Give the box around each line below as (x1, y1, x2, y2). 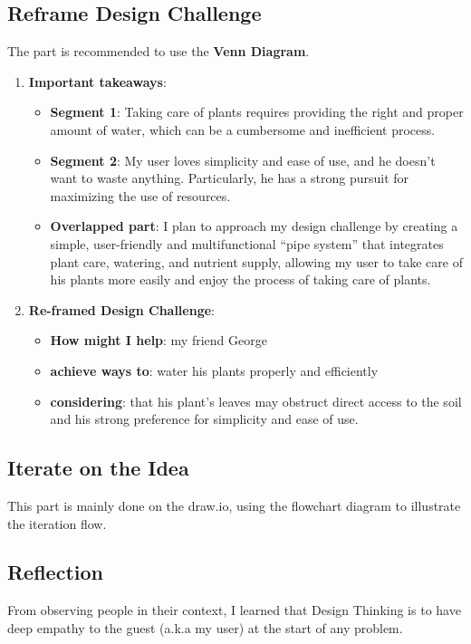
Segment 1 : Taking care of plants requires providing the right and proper (50, 102, 464, 121)
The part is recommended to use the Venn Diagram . (7, 42, 310, 61)
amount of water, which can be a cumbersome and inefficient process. (50, 120, 436, 139)
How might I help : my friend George (50, 331, 267, 350)
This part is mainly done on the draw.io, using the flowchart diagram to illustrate (7, 495, 461, 514)
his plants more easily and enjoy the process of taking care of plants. (50, 270, 431, 289)
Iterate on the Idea (7, 454, 189, 482)
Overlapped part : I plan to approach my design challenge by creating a (50, 216, 458, 235)
